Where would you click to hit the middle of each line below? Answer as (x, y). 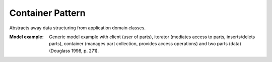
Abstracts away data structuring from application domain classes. (78, 28)
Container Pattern (47, 13)
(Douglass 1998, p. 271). (74, 51)
